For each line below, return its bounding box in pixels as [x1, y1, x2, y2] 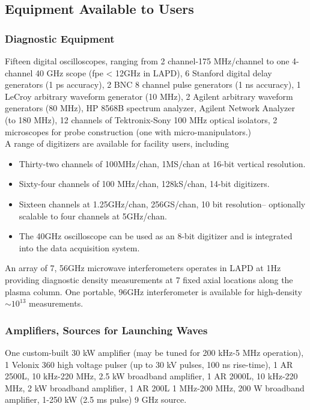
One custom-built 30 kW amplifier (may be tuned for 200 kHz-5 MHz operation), [5, 346, 304, 358]
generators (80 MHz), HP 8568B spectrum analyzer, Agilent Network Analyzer [5, 102, 295, 114]
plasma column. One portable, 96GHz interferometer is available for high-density [5, 285, 302, 298]
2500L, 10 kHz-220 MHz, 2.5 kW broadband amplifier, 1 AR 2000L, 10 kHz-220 [5, 370, 298, 382]
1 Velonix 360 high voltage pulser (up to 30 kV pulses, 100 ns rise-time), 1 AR [5, 358, 293, 370]
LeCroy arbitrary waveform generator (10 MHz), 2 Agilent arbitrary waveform [5, 90, 293, 102]
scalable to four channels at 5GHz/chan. [19, 209, 167, 222]
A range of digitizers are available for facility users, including [5, 137, 229, 150]
